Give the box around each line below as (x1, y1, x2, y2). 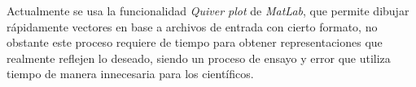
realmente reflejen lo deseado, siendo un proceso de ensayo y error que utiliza (7, 49, 391, 66)
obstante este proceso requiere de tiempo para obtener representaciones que (7, 34, 383, 51)
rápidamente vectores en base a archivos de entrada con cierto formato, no (7, 18, 378, 35)
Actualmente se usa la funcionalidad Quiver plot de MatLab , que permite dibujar (7, 2, 409, 19)
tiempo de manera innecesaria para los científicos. (7, 65, 254, 82)
